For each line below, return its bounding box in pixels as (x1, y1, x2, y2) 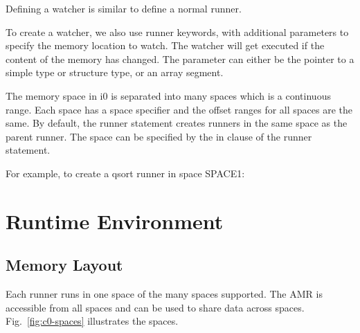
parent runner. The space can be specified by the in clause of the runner (6, 129, 312, 143)
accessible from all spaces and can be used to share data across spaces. (6, 300, 305, 314)
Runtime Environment (6, 206, 224, 235)
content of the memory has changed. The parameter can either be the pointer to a (6, 51, 354, 66)
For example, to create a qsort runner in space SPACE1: (6, 165, 245, 180)
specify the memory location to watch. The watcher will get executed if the (6, 38, 325, 53)
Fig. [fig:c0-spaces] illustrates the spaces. (6, 314, 179, 328)
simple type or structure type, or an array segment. (6, 65, 224, 80)
